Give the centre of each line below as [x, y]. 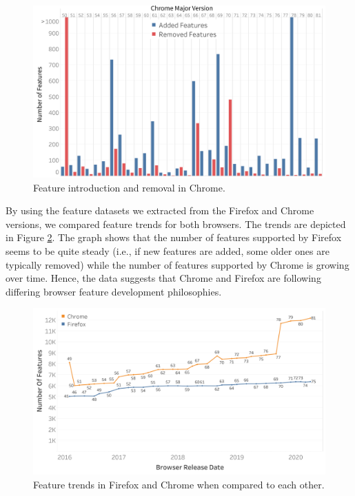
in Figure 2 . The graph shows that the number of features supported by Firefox [174, 237]
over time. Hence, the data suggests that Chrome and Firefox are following [163, 278]
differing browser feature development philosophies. [114, 291]
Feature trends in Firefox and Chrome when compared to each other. [179, 484]
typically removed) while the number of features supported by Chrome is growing [177, 264]
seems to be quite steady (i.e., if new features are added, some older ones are [168, 251]
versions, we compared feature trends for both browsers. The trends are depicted [176, 224]
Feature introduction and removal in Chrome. [129, 187]
